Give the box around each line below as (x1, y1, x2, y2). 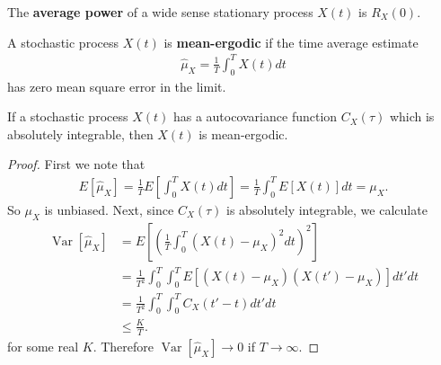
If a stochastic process (7, 107, 128, 126)
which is (389, 107, 435, 126)
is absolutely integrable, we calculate (226, 200, 428, 218)
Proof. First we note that (7, 155, 146, 174)
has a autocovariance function (172, 107, 338, 126)
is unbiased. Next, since (44, 200, 174, 218)
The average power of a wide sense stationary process (7, 3, 313, 21)
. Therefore (93, 336, 154, 355)
